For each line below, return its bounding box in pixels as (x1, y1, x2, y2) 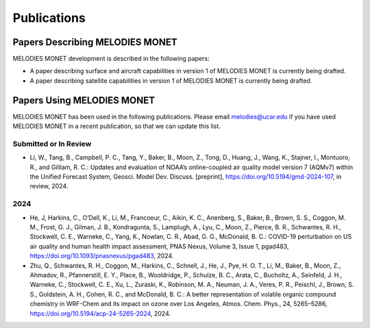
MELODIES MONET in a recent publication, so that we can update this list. (12, 122, 221, 130)
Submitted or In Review (12, 139, 92, 149)
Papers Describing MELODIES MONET (12, 36, 177, 48)
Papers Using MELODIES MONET (12, 94, 156, 106)
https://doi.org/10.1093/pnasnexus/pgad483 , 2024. (29, 252, 174, 260)
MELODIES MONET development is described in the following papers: (12, 55, 210, 63)
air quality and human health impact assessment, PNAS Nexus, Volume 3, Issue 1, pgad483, (29, 242, 289, 250)
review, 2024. (29, 182, 69, 190)
